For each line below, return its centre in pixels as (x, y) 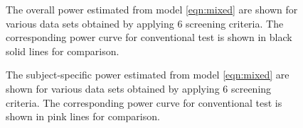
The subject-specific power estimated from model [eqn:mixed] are (148, 75)
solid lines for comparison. (63, 51)
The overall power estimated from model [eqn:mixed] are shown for (152, 9)
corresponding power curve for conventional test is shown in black (149, 37)
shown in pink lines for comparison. (83, 116)
